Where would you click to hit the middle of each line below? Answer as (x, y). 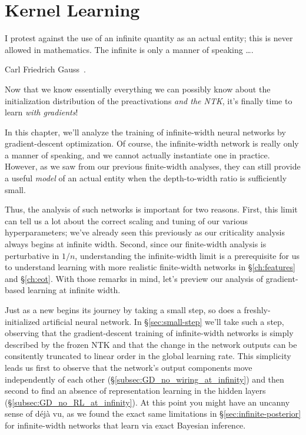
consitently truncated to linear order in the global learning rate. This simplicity (148, 356)
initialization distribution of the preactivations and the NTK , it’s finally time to (149, 100)
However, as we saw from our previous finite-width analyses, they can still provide (153, 166)
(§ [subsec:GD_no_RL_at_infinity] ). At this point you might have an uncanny (147, 402)
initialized (22, 321)
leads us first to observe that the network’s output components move (129, 367)
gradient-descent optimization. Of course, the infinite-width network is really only (152, 143)
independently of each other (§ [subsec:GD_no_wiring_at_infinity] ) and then (144, 379)
